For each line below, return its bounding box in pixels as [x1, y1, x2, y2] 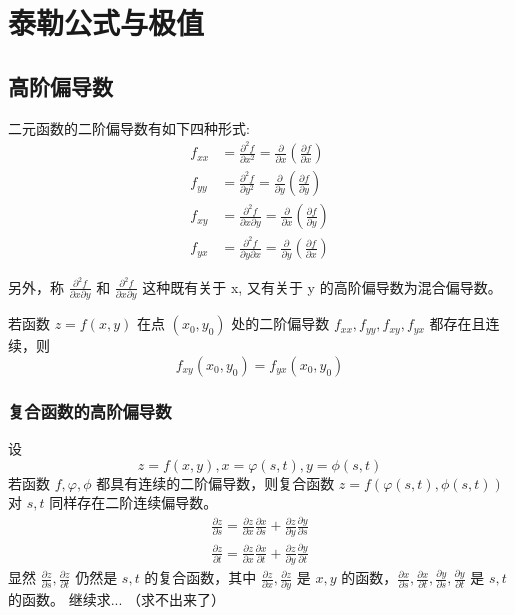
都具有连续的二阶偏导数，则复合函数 [96, 472, 335, 493]
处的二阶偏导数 [231, 313, 330, 334]
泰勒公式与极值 [8, 2, 205, 43]
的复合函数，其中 [144, 567, 257, 588]
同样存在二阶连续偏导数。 [49, 492, 218, 513]
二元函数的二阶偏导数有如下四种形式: [8, 117, 250, 138]
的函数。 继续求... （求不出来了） [8, 589, 225, 610]
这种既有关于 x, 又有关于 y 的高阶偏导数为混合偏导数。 [142, 276, 502, 297]
